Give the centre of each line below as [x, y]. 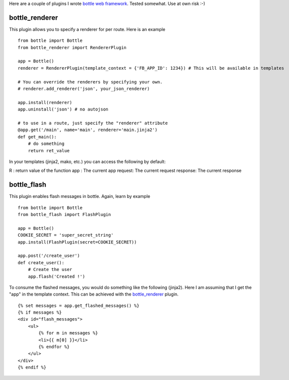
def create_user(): [41, 262]
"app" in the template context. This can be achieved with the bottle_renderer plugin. [94, 294]
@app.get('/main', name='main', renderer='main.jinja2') [88, 130]
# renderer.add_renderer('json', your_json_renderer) [84, 89]
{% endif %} [32, 367]
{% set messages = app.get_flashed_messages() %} [79, 305]
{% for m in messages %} [68, 333]
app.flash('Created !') [56, 276]
